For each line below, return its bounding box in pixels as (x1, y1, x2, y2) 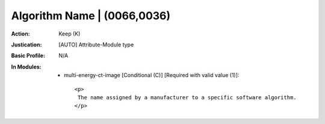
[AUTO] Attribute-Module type (58, 41, 134, 48)
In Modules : (11, 63, 42, 70)
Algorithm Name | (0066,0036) (11, 9, 171, 22)
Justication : (11, 41, 42, 48)
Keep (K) (58, 30, 81, 37)
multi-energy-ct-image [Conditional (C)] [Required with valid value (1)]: (64, 72, 240, 79)
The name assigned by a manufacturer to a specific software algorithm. (77, 94, 297, 101)
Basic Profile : (11, 52, 45, 60)
